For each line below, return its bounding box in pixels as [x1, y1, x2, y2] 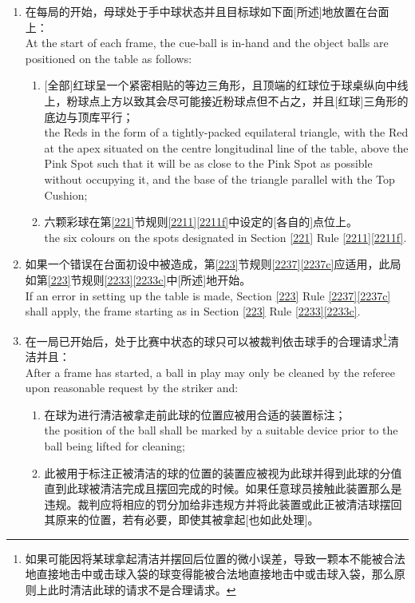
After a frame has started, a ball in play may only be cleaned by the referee [25, 363, 395, 380]
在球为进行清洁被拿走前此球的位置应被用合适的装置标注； [44, 406, 346, 422]
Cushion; [44, 186, 88, 203]
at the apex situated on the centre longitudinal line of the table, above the [44, 139, 409, 156]
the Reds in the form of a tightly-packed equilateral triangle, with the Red [44, 124, 409, 141]
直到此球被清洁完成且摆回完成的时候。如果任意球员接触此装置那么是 [44, 480, 402, 497]
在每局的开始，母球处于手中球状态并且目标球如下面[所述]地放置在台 [25, 3, 378, 19]
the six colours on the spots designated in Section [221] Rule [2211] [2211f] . [44, 228, 407, 245]
